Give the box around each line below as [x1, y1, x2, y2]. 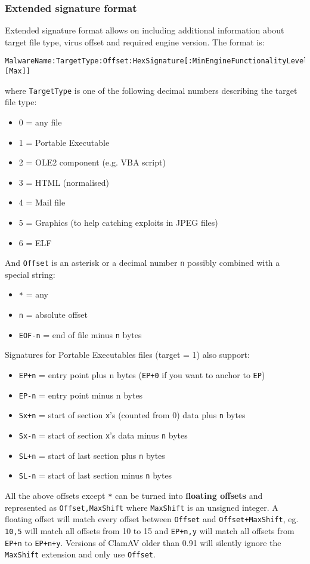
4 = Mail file [18, 196, 66, 209]
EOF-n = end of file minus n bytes [18, 328, 142, 341]
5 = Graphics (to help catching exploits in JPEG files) [18, 216, 218, 228]
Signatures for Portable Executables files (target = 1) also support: [5, 348, 250, 361]
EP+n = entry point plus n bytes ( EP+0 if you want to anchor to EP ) [18, 368, 265, 381]
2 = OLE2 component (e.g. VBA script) [18, 156, 166, 168]
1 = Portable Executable [18, 136, 110, 148]
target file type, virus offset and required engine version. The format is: [5, 35, 265, 48]
